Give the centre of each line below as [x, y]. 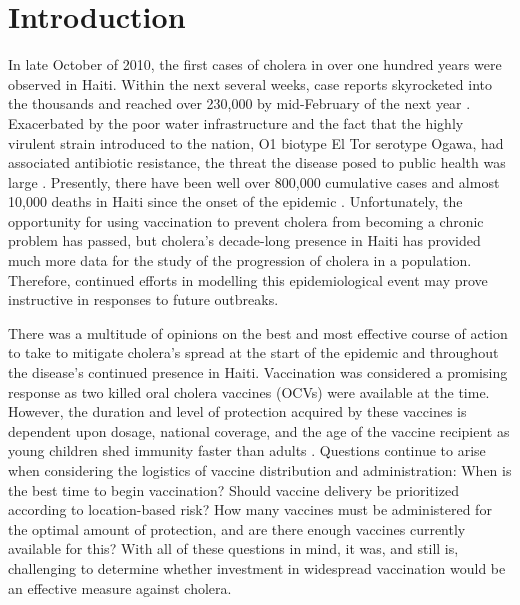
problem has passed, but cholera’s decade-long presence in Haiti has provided [244, 240]
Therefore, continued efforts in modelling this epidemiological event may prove [248, 279]
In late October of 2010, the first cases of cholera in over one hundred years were [255, 64]
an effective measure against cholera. [120, 587]
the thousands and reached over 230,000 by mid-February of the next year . [239, 103]
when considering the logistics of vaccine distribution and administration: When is [260, 470]
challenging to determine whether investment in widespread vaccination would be [257, 567]
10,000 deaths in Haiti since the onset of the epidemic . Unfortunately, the [235, 201]
